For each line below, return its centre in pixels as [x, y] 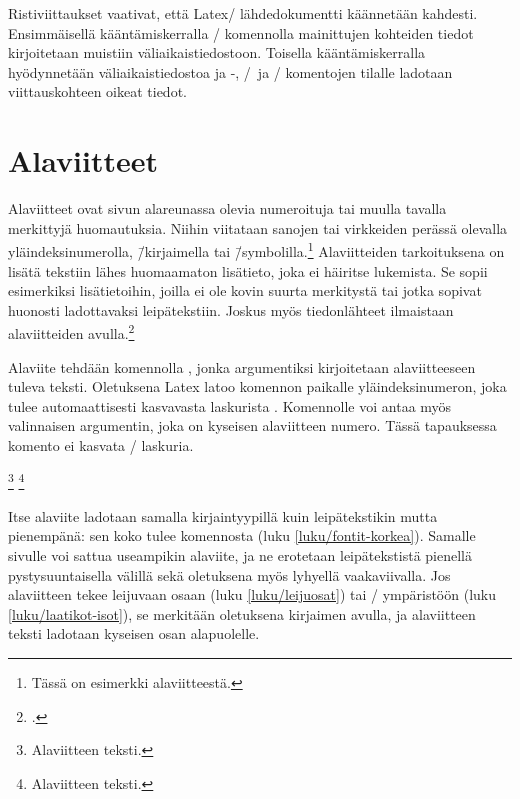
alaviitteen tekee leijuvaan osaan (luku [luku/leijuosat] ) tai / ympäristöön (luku [252, 594]
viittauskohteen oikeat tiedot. [97, 91]
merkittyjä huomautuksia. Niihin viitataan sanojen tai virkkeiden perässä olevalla [258, 227]
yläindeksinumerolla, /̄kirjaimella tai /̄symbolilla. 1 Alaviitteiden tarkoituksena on [256, 249]
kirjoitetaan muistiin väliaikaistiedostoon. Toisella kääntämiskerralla [217, 52]
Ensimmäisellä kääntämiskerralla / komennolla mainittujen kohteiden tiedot [241, 32]
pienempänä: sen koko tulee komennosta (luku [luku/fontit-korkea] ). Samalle [242, 535]
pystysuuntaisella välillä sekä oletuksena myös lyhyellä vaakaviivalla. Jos [229, 574]
